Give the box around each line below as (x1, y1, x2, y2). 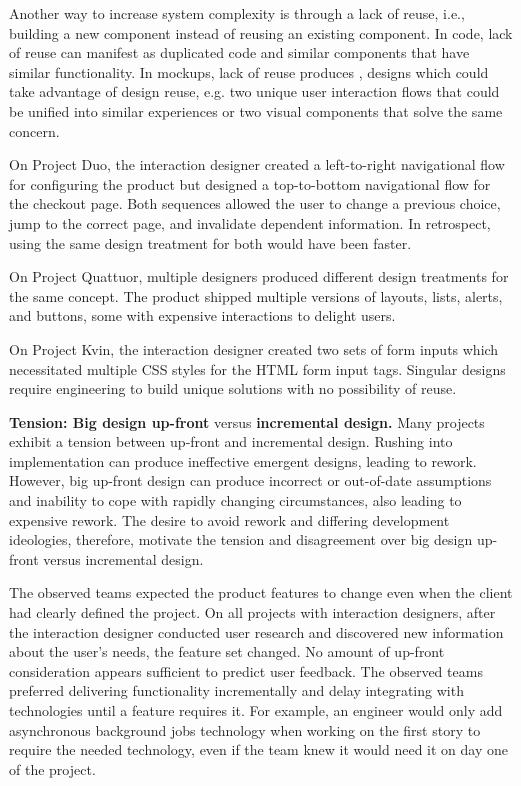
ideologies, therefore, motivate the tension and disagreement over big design (9, 529, 473, 550)
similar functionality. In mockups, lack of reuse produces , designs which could (9, 61, 489, 82)
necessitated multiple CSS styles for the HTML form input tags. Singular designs (9, 358, 506, 379)
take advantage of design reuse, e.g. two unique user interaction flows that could (9, 81, 500, 102)
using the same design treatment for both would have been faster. (9, 232, 412, 253)
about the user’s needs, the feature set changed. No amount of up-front (9, 641, 445, 662)
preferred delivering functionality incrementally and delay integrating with (9, 680, 464, 701)
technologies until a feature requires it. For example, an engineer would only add (9, 700, 503, 720)
